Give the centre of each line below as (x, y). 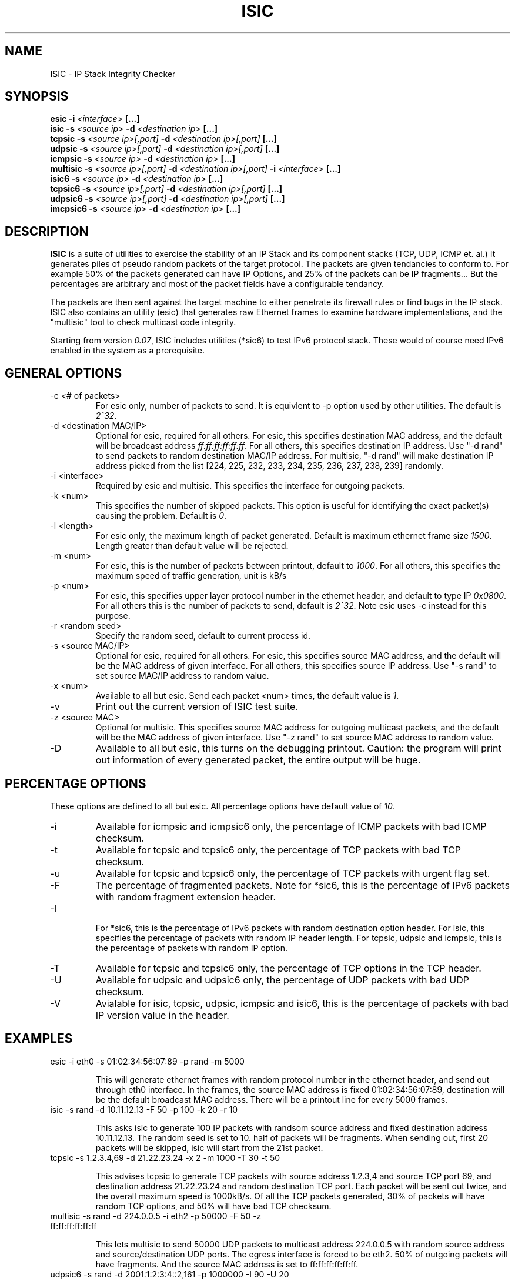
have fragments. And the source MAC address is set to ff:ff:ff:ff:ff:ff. (227, 1264)
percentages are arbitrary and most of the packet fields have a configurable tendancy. (217, 284)
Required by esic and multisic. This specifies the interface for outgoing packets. (250, 486)
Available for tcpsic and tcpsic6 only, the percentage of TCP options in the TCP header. (288, 968)
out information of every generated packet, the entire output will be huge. (258, 760)
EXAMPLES (39, 1039)
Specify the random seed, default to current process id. (203, 636)
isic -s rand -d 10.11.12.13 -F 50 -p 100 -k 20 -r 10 (144, 1109)
